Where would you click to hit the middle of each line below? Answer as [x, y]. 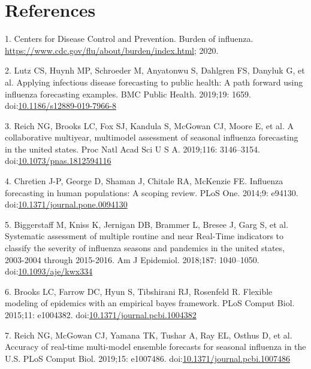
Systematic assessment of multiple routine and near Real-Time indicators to [144, 236]
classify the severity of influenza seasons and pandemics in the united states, [145, 248]
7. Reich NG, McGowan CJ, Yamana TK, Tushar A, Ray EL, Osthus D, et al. [149, 335]
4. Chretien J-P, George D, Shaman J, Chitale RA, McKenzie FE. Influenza [144, 181]
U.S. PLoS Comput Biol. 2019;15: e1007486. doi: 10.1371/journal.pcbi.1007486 [147, 358]
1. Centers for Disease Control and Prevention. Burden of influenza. [129, 39]
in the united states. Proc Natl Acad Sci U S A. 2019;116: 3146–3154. [132, 149]
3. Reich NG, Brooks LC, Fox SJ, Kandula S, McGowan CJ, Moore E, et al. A [149, 125]
